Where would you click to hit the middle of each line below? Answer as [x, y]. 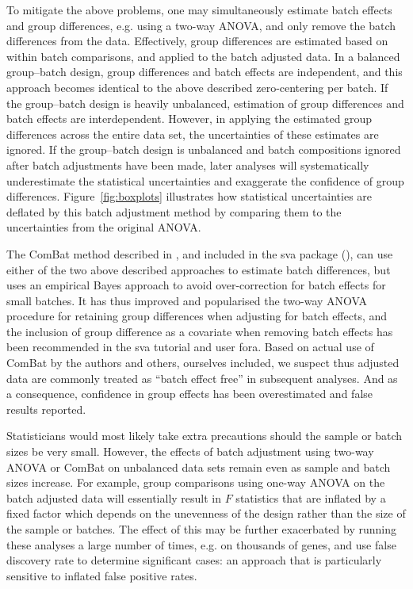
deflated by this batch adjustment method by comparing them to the [174, 211]
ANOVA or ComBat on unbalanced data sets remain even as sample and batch [199, 467]
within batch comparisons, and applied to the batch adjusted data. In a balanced [203, 56]
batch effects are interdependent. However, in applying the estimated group [189, 119]
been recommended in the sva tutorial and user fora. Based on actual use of [190, 347]
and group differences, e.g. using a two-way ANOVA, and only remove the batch [201, 25]
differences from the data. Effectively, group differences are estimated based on [197, 41]
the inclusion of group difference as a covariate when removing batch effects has [200, 331]
